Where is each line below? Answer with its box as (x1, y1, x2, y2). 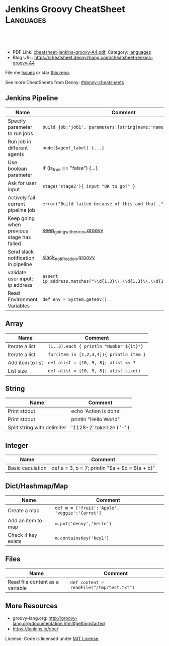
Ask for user (8, 180, 37, 187)
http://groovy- (48, 615, 78, 621)
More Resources (5, 602, 58, 610)
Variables (8, 302, 30, 309)
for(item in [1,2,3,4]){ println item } (47, 351, 146, 357)
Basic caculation (8, 464, 47, 471)
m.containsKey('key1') (55, 535, 110, 541)
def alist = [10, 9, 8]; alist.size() (47, 368, 141, 373)
